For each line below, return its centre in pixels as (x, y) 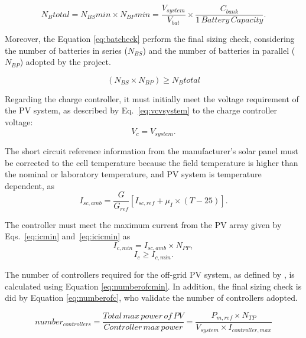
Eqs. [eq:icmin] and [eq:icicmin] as (68, 236)
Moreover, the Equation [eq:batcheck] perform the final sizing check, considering (150, 38)
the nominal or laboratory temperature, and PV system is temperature (133, 174)
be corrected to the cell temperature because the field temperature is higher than (152, 162)
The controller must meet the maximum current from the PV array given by (143, 224)
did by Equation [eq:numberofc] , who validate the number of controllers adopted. (151, 298)
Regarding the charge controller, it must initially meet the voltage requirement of (152, 98)
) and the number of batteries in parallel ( (219, 50)
